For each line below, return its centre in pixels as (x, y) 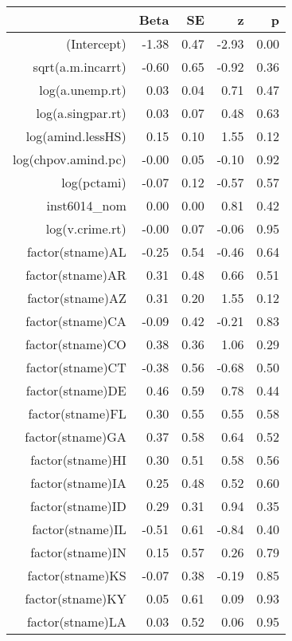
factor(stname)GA (76, 437)
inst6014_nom (86, 205)
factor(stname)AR (76, 275)
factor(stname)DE (76, 390)
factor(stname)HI (78, 460)
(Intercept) (96, 43)
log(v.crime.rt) (86, 228)
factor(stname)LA (76, 621)
